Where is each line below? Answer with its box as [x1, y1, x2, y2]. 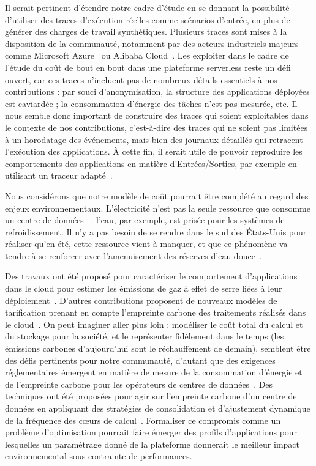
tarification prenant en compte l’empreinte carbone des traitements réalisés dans [5, 306, 306, 319]
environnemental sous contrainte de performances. [5, 449, 192, 462]
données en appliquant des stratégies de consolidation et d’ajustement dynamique [5, 402, 310, 414]
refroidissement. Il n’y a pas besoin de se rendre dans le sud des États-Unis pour [5, 225, 307, 238]
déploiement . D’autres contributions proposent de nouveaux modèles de [5, 294, 277, 306]
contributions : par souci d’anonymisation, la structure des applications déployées [5, 85, 310, 98]
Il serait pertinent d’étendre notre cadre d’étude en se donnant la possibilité [5, 1, 290, 13]
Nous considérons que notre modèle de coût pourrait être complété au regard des [5, 189, 309, 202]
